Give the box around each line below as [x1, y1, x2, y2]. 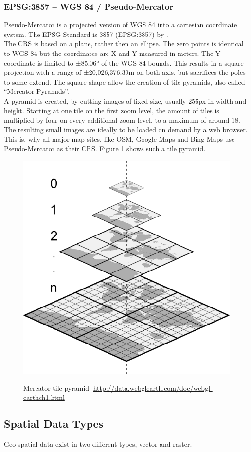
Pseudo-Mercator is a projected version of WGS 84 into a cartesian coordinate [4, 19, 237, 30]
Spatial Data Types [4, 416, 104, 431]
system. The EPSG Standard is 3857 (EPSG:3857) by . [4, 29, 168, 39]
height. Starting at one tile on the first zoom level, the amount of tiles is [4, 105, 219, 115]
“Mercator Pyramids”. [4, 86, 69, 96]
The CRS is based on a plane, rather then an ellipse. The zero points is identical [4, 38, 244, 49]
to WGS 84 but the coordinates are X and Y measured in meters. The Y [4, 48, 221, 58]
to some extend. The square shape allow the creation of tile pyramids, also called [4, 76, 245, 87]
